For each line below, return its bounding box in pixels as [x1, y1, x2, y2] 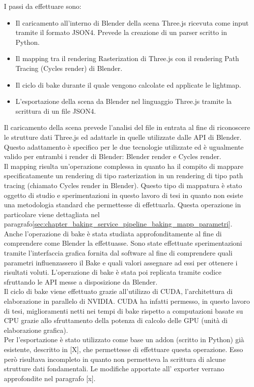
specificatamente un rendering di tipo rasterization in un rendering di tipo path [4, 170, 243, 181]
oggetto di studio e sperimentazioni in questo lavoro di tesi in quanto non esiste [4, 190, 243, 200]
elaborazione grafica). [4, 324, 68, 335]
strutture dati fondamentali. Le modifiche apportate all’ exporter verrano [4, 363, 225, 374]
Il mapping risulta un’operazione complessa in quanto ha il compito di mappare [4, 161, 244, 171]
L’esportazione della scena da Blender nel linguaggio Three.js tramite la [15, 96, 232, 106]
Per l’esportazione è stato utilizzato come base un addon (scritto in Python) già [4, 334, 244, 345]
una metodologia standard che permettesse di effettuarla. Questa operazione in [4, 199, 241, 210]
